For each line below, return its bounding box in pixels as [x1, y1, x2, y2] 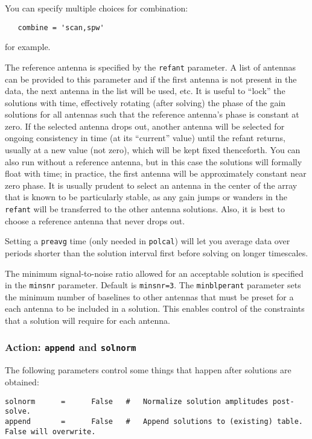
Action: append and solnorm [5, 340, 136, 355]
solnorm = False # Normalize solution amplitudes [5, 397, 269, 406]
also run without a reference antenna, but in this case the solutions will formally [5, 155, 302, 168]
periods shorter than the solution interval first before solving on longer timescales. [5, 246, 308, 259]
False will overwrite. [5, 427, 96, 436]
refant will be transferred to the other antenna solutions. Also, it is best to [5, 203, 285, 215]
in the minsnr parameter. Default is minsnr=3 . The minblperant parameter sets [5, 279, 301, 291]
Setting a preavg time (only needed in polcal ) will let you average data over [5, 235, 290, 247]
